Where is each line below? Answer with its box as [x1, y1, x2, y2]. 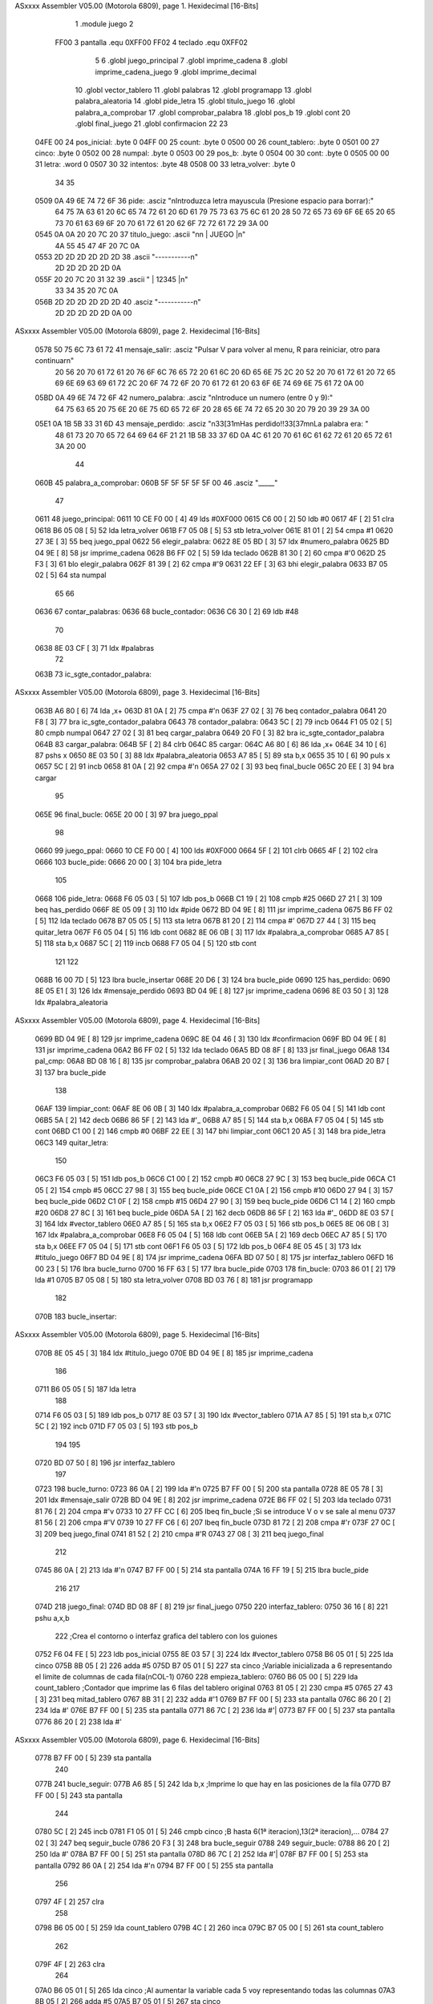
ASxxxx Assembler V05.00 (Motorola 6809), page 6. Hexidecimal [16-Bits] [14, 1735, 261, 1745]
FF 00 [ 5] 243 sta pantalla [34, 1790, 123, 1800]
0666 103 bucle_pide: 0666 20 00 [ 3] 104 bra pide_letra [34, 857, 222, 867]
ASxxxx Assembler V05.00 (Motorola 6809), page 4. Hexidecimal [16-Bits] [14, 1016, 261, 1025]
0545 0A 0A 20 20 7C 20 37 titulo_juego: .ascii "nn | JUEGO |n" [34, 229, 246, 240]
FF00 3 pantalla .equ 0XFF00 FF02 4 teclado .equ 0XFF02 [55, 37, 249, 47]
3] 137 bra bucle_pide [34, 1067, 107, 1077]
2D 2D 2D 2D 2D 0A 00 [55, 308, 132, 317]
